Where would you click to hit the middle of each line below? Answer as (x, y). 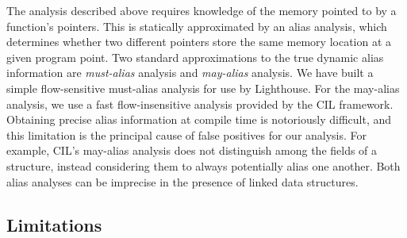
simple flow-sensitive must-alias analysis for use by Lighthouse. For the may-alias (203, 88)
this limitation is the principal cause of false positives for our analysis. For (187, 134)
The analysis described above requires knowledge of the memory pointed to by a (202, 10)
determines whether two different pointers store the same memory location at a (199, 42)
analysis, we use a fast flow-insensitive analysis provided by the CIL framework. (200, 104)
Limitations (54, 224)
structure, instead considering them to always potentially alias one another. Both (203, 165)
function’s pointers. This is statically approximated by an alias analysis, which (197, 26)
